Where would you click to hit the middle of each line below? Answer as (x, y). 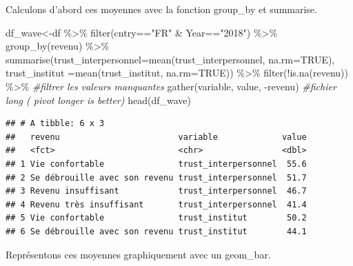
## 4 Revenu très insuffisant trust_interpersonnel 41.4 (156, 204)
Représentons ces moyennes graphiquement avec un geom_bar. (138, 254)
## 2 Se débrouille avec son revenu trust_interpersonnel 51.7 (156, 177)
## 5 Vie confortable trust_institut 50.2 (156, 218)
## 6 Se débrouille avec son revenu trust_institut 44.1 (156, 231)
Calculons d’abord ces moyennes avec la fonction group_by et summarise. (161, 9)
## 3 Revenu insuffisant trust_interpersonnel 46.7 (156, 191)
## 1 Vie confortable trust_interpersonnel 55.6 (156, 164)
